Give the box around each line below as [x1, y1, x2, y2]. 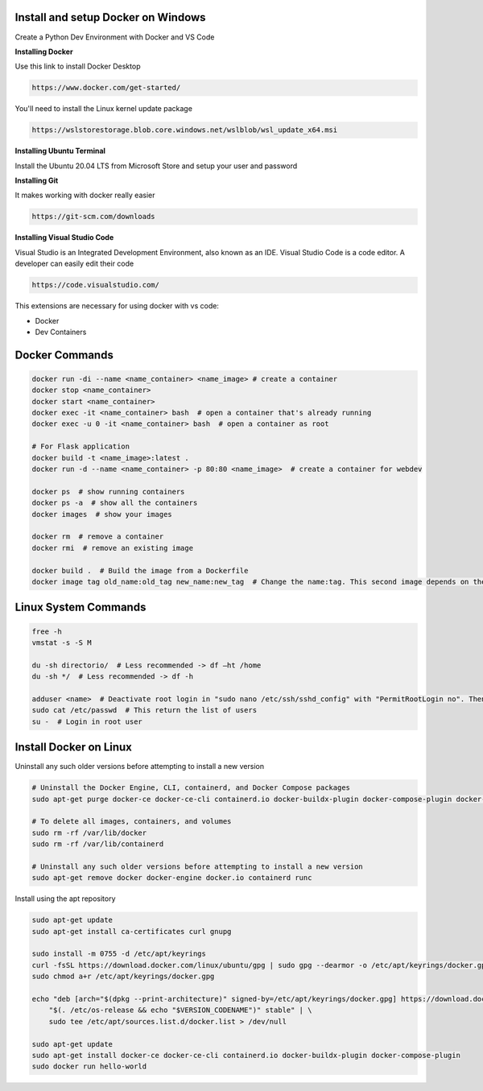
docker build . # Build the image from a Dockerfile [31, 566, 249, 575]
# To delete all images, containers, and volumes [31, 817, 232, 826]
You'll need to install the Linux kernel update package [14, 104, 193, 114]
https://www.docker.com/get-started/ [31, 83, 181, 93]
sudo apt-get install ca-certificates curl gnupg [31, 927, 232, 936]
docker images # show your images [31, 510, 172, 519]
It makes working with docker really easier [14, 190, 155, 200]
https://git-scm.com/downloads [31, 212, 156, 221]
